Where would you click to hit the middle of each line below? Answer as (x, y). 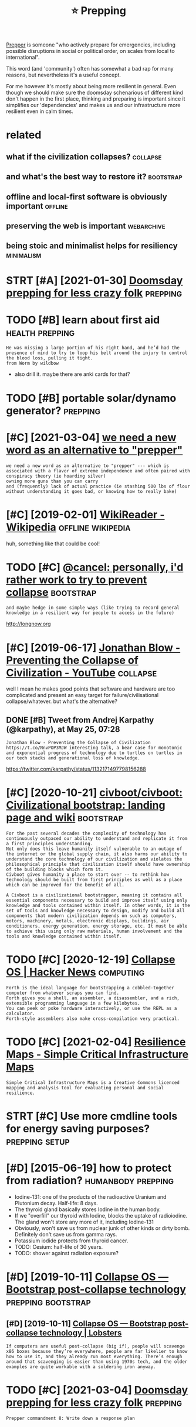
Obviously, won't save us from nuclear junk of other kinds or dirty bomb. (102, 1228)
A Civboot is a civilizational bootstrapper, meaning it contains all (94, 895)
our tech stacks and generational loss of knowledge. (73, 758)
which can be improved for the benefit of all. (65, 885)
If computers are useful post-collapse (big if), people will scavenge (95, 1346)
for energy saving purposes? (78, 1129)
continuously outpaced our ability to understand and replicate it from (97, 839)
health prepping (40, 332)
